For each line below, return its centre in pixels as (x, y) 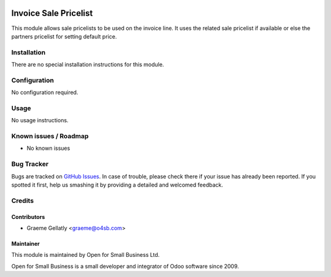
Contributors (28, 216)
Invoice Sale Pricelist (52, 13)
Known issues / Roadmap (50, 136)
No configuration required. (45, 92)
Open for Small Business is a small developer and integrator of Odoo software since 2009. (125, 266)
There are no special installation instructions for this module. (88, 65)
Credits (22, 201)
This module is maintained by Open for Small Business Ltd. (86, 255)
